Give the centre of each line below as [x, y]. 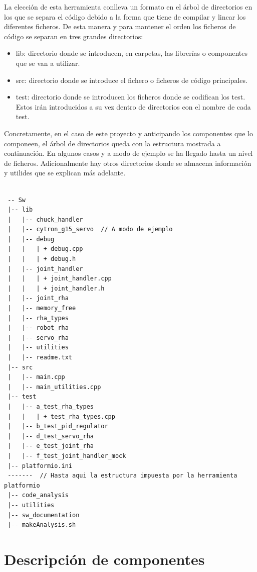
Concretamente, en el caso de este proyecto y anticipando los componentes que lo [128, 133]
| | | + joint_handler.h [56, 288]
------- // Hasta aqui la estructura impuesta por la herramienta [122, 476]
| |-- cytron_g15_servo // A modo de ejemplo [90, 229]
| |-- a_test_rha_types [51, 406]
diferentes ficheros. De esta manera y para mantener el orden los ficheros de [120, 26]
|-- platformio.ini [40, 466]
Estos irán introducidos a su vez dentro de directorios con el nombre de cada [133, 106]
